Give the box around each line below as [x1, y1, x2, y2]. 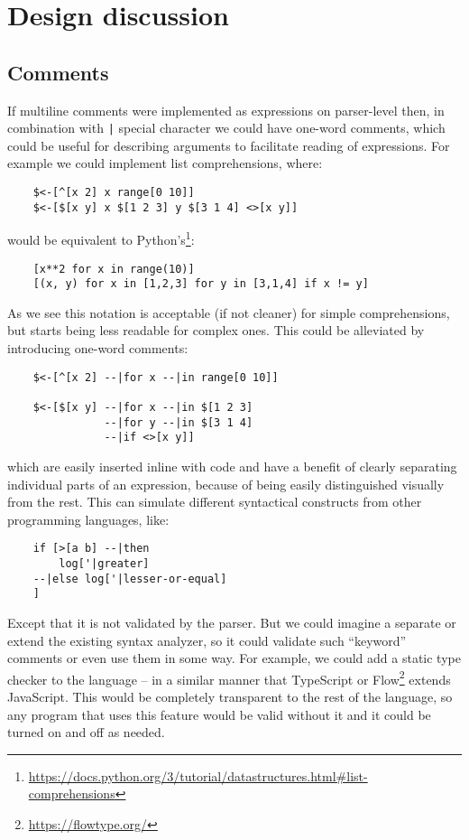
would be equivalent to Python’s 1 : [7, 228, 195, 248]
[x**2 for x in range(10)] [32, 262, 195, 275]
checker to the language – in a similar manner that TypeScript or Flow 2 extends [7, 667, 451, 688]
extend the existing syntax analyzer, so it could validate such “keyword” [7, 630, 407, 649]
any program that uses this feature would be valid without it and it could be [7, 705, 431, 723]
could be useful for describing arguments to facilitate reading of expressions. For [7, 135, 450, 154]
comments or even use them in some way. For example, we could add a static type [7, 649, 461, 667]
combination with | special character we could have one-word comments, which [7, 118, 446, 137]
